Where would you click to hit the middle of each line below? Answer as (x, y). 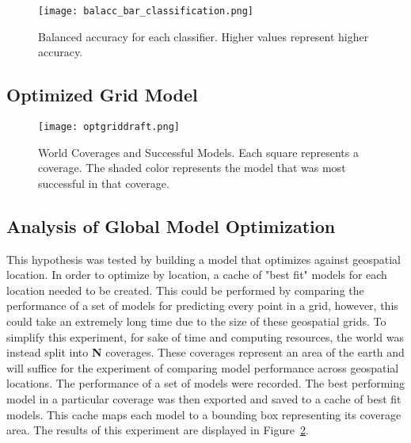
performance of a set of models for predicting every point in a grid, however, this (202, 306)
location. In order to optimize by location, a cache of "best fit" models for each (197, 275)
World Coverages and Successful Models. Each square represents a (198, 152)
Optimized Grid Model (102, 95)
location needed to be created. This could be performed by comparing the (185, 290)
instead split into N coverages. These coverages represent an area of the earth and (205, 352)
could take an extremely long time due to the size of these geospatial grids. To (196, 321)
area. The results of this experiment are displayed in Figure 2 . (158, 430)
